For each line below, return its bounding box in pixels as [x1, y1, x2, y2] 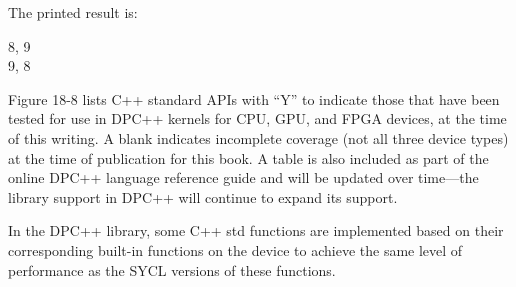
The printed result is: [8, 2, 138, 22]
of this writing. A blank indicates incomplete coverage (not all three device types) [8, 127, 509, 148]
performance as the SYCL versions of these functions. [8, 259, 336, 280]
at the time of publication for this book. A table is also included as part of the [8, 147, 489, 168]
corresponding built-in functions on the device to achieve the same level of [8, 239, 463, 260]
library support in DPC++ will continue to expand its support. [8, 186, 398, 207]
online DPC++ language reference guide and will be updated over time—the [8, 167, 479, 188]
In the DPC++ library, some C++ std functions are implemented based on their [8, 220, 504, 241]
